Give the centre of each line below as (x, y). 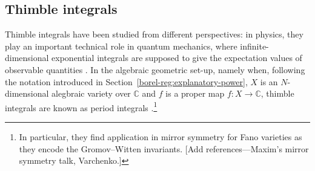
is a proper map (195, 93)
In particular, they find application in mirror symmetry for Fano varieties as (161, 137)
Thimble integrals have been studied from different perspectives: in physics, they (154, 34)
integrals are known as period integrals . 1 (81, 106)
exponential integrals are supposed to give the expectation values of (177, 58)
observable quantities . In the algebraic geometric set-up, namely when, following (155, 69)
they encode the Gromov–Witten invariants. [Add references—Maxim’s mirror (164, 148)
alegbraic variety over (91, 93)
